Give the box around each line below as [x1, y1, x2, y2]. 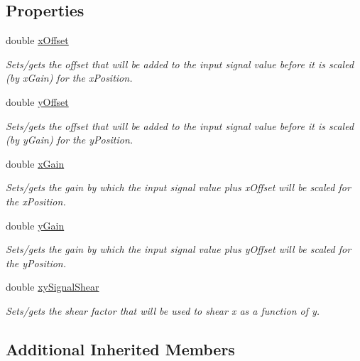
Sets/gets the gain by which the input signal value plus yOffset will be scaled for [6, 242, 351, 257]
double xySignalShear [6, 279, 99, 294]
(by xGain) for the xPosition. [6, 70, 133, 85]
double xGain [6, 156, 65, 171]
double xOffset [6, 33, 69, 48]
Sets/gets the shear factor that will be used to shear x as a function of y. [6, 303, 320, 318]
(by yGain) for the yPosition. [6, 132, 133, 147]
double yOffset [6, 94, 69, 109]
